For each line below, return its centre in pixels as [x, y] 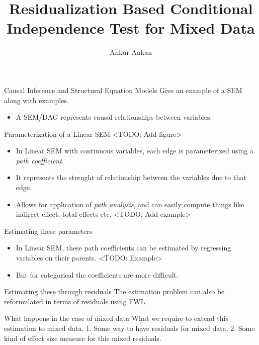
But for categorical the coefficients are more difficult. [97, 274]
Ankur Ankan [131, 52]
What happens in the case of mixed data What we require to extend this [116, 318]
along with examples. [36, 100]
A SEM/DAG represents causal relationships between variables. [114, 117]
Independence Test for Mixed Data [131, 28]
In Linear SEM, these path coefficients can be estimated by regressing [123, 248]
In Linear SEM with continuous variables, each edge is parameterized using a [135, 151]
